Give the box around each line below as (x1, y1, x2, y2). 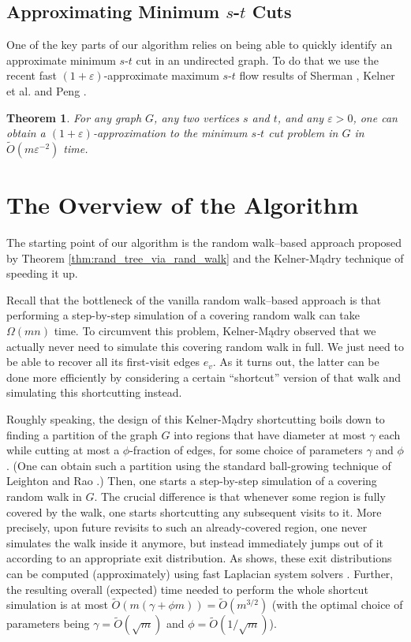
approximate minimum (6, 51, 116, 68)
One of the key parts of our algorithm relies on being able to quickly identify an (6, 36, 393, 53)
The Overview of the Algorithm (6, 188, 359, 221)
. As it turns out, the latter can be (212, 353, 379, 370)
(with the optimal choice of (271, 596, 403, 613)
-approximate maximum (103, 67, 219, 84)
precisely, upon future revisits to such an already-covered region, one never (6, 519, 368, 536)
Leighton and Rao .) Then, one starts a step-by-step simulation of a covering (6, 472, 377, 489)
